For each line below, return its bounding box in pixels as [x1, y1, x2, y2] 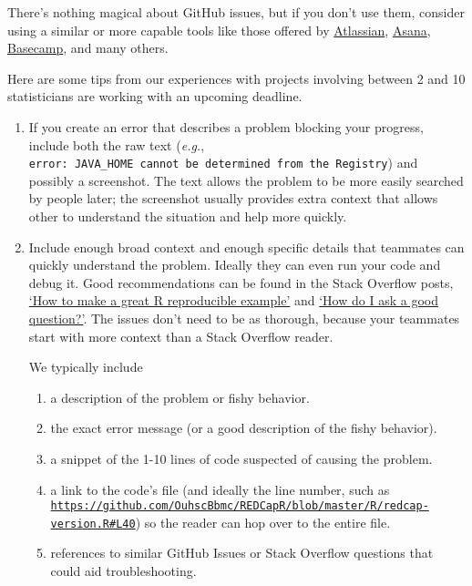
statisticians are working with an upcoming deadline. [7, 87, 303, 106]
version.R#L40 [50, 517, 136, 530]
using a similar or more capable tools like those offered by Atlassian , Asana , [7, 20, 431, 39]
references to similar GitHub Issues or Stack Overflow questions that [50, 543, 434, 562]
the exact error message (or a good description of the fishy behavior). [50, 418, 437, 437]
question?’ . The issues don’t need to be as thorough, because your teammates [28, 308, 460, 327]
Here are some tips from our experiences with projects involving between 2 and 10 [7, 68, 466, 87]
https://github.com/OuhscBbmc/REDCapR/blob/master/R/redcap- [50, 499, 429, 513]
